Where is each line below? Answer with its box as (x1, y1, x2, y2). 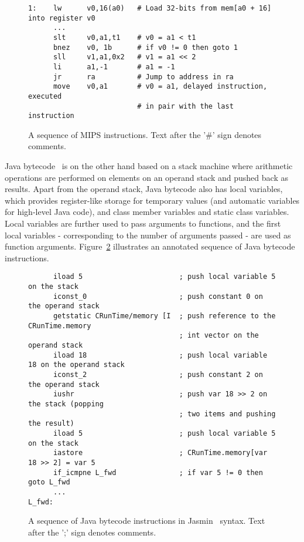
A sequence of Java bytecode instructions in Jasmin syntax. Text (28, 514, 265, 527)
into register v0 (28, 14, 95, 22)
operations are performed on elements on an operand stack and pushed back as (5, 171, 288, 183)
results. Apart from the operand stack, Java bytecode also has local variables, (5, 183, 283, 195)
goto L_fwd (28, 478, 70, 487)
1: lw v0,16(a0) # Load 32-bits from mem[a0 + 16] (28, 4, 272, 12)
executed (28, 92, 62, 100)
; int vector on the (179, 331, 259, 340)
